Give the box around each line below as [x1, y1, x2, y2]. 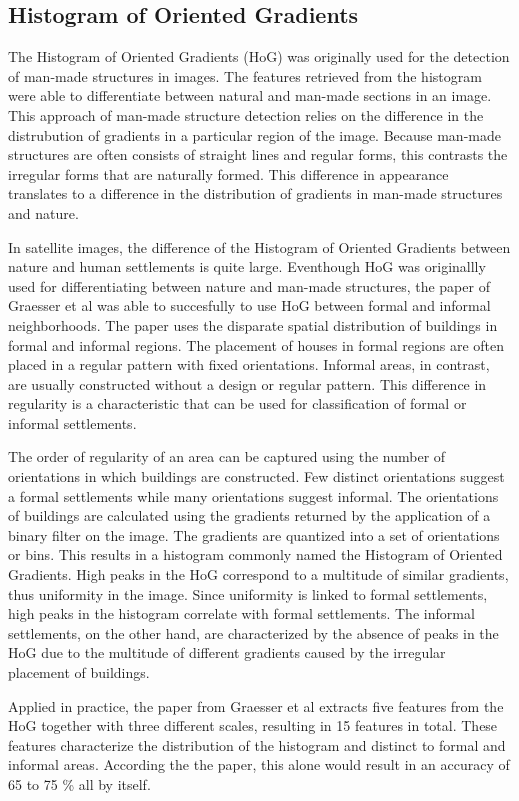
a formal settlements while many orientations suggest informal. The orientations [8, 485, 499, 506]
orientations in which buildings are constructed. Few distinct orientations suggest [8, 466, 505, 487]
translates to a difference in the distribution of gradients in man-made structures [8, 183, 503, 204]
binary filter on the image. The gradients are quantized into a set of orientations [8, 524, 500, 545]
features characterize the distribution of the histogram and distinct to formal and [8, 734, 506, 755]
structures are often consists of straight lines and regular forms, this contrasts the [8, 144, 508, 165]
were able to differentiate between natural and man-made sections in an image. [8, 85, 492, 106]
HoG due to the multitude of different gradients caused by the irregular [8, 642, 446, 663]
